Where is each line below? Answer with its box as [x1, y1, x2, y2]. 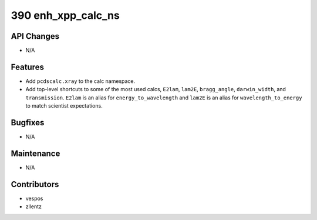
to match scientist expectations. [25, 102, 103, 109]
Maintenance [11, 148, 60, 158]
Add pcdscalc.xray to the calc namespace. [25, 77, 136, 85]
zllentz [25, 203, 42, 210]
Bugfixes [11, 118, 45, 128]
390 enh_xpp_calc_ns [11, 9, 120, 22]
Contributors [11, 179, 59, 189]
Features [11, 62, 44, 72]
